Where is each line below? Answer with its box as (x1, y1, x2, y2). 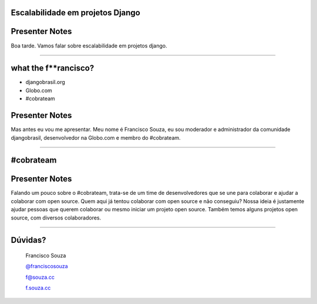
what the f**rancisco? (11, 63, 95, 73)
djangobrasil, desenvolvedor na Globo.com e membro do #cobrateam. (11, 134, 181, 141)
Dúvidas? (11, 235, 46, 245)
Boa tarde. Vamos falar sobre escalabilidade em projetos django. (11, 42, 167, 49)
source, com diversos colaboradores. (11, 214, 102, 221)
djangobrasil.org (25, 79, 66, 86)
